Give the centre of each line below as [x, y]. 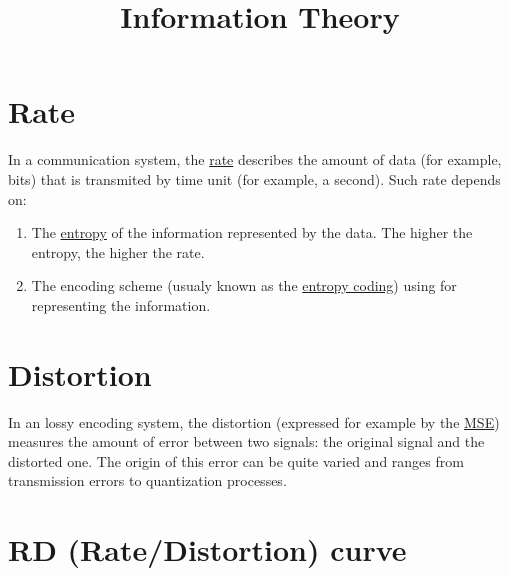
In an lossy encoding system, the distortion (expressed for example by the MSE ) [254, 421]
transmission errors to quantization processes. [147, 480]
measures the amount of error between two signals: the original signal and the [246, 441]
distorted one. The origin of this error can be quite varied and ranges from [236, 460]
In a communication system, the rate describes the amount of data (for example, [255, 159]
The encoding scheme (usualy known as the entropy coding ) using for [244, 285]
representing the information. [121, 304]
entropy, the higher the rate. [118, 251]
